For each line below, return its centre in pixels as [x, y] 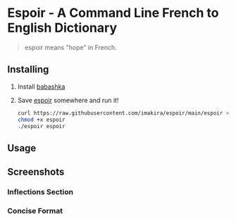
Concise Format [35, 211]
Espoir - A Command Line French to [113, 13]
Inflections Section [41, 192]
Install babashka [41, 87]
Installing [28, 69]
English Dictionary [62, 28]
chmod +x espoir [41, 120]
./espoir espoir [41, 126]
